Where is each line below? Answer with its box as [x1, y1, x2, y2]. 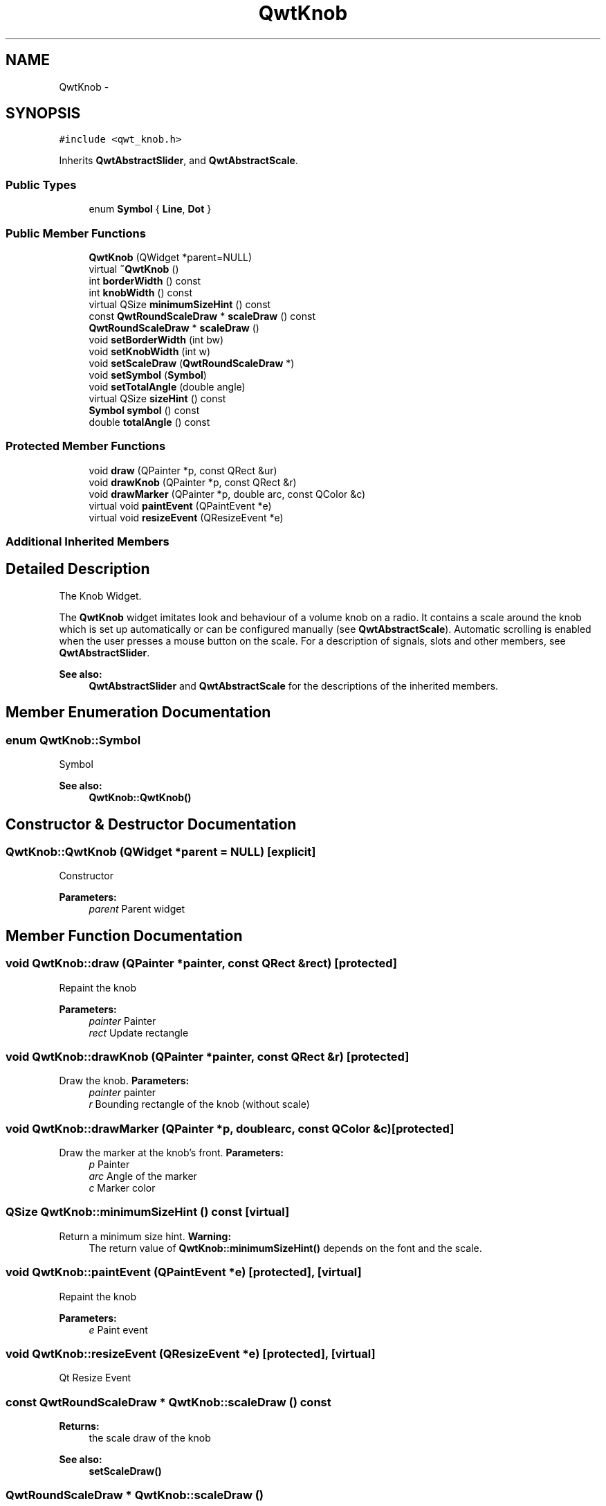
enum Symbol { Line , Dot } [89, 203, 212, 215]
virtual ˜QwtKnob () [89, 262, 179, 275]
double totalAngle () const [89, 415, 210, 428]
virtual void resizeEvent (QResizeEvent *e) [89, 511, 284, 523]
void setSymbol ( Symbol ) [89, 368, 207, 381]
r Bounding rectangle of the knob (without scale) [89, 1098, 310, 1111]
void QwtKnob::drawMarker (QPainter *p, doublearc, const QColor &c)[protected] [6, 1121, 454, 1136]
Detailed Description [6, 560, 150, 578]
